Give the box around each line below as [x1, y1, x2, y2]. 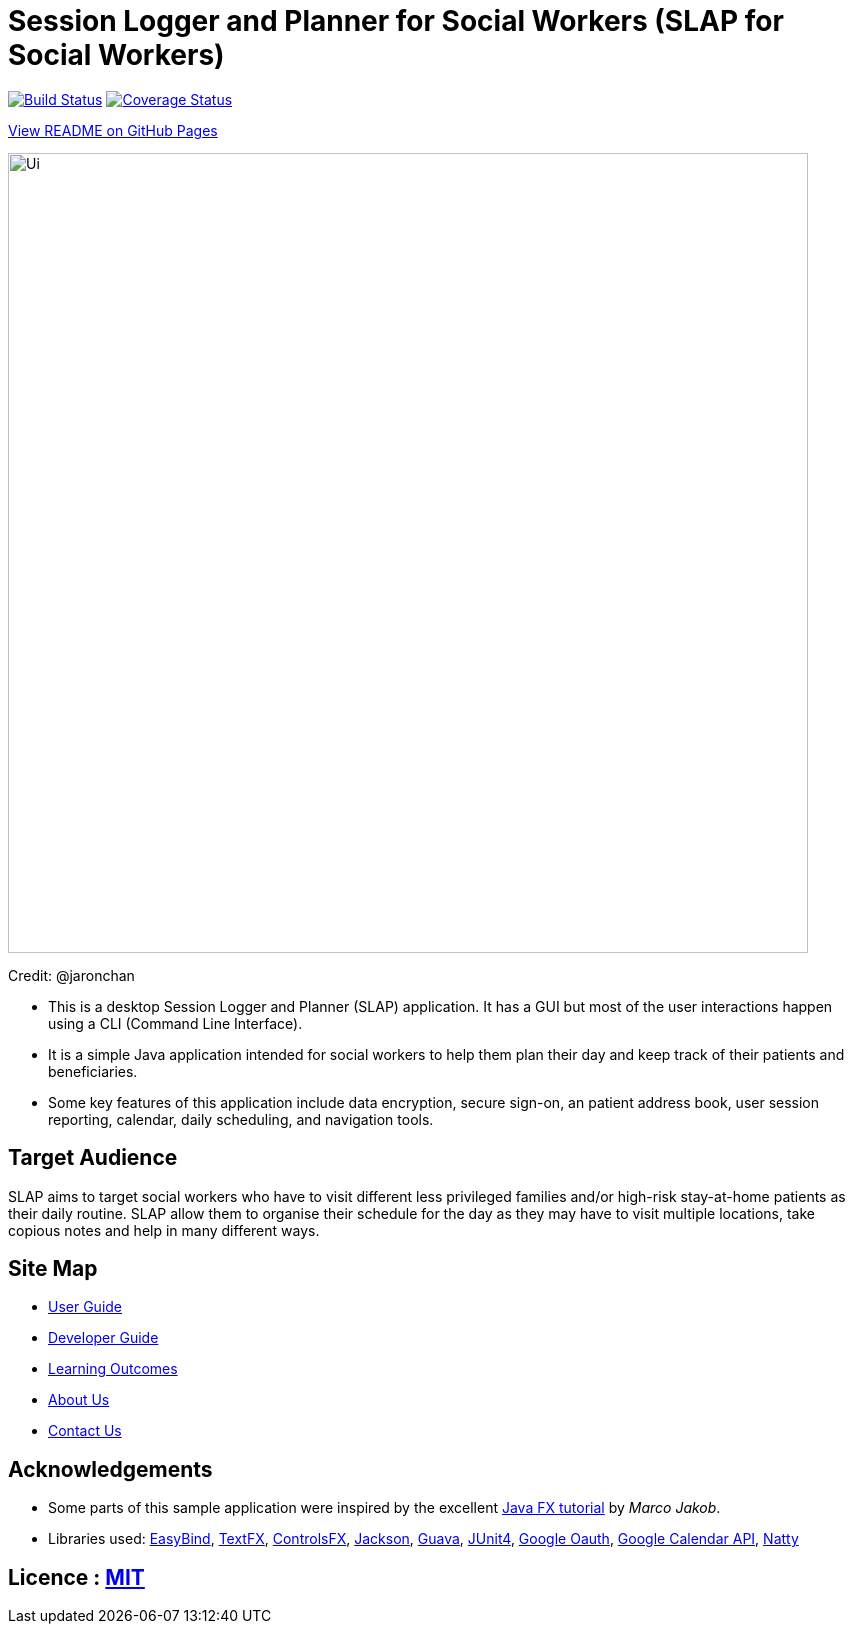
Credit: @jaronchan [8, 966, 135, 984]
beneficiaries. [48, 1062, 138, 1080]
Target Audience [8, 1145, 178, 1171]
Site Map [8, 1256, 98, 1282]
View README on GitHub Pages [8, 121, 218, 139]
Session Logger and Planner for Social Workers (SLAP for [8, 4, 784, 38]
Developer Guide [48, 1329, 159, 1347]
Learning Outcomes [48, 1360, 178, 1378]
